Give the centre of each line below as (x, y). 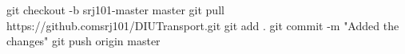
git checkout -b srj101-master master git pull (115, 10)
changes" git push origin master (83, 41)
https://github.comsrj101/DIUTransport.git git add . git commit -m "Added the (203, 25)
